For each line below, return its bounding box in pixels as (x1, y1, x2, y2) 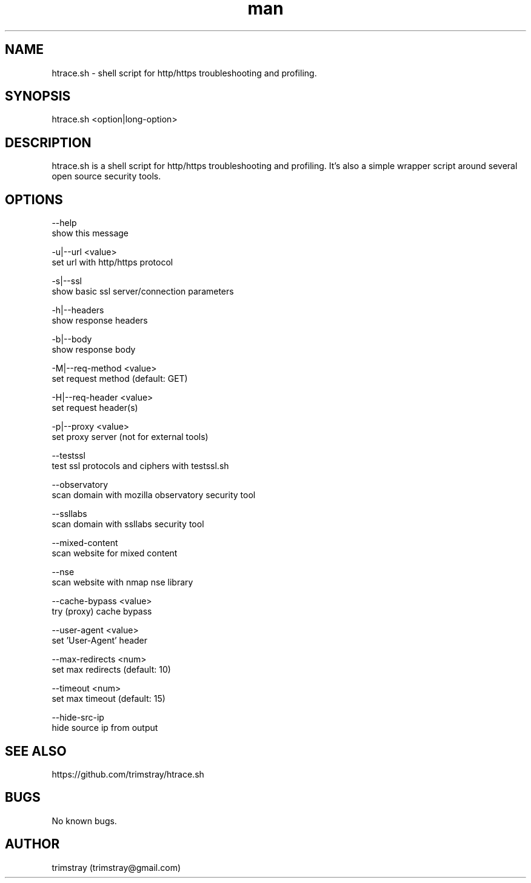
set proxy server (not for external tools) (52, 432, 209, 442)
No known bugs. (52, 815, 117, 826)
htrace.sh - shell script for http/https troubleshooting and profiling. (52, 67, 317, 78)
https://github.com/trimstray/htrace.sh (52, 768, 204, 779)
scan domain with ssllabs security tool (52, 519, 204, 530)
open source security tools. (52, 171, 161, 182)
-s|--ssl (52, 276, 82, 287)
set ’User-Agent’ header (52, 635, 148, 646)
